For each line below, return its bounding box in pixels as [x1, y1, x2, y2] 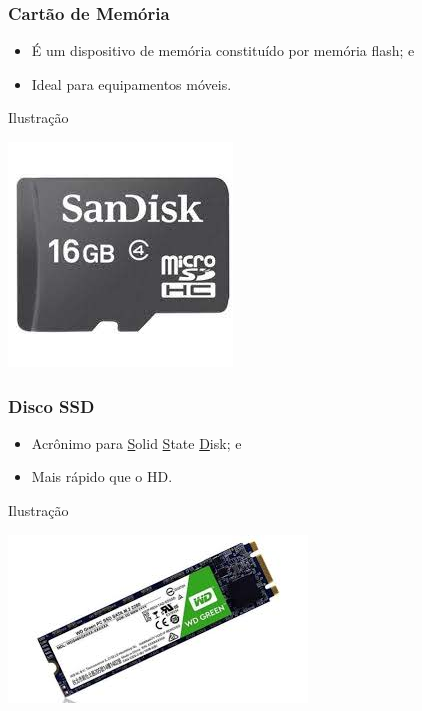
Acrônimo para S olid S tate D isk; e [31, 432, 242, 453]
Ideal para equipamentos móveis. [31, 73, 232, 94]
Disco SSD [8, 393, 95, 418]
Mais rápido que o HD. [31, 466, 173, 487]
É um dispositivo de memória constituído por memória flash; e [31, 40, 415, 61]
